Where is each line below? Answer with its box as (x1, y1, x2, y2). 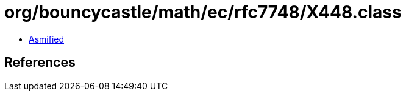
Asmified (29, 33, 65, 44)
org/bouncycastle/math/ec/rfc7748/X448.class (4, 2, 402, 22)
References (4, 55, 76, 70)
